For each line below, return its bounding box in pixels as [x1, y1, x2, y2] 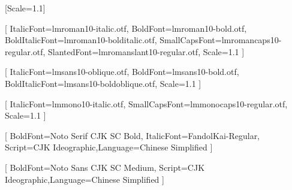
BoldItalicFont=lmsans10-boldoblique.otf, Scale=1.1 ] [5, 77, 201, 89]
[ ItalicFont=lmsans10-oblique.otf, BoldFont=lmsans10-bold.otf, [5, 65, 239, 78]
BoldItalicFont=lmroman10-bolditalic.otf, [5, 34, 157, 46]
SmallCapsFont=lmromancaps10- [159, 34, 282, 46]
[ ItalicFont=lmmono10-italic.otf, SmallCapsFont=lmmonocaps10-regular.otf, [5, 97, 288, 110]
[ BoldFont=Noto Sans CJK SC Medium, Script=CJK [5, 161, 205, 173]
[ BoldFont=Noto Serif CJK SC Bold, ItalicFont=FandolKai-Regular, [5, 129, 260, 141]
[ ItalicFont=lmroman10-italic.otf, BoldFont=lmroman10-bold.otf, [5, 22, 247, 34]
